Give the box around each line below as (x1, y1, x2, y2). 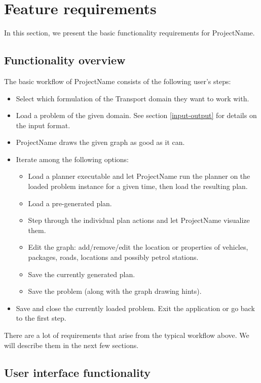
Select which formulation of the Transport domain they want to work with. (16, 93, 249, 103)
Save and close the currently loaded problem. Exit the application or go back (16, 302, 255, 313)
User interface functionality (4, 364, 151, 380)
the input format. (16, 120, 70, 130)
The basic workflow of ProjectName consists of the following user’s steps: (4, 75, 231, 86)
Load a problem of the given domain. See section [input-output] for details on (16, 110, 257, 121)
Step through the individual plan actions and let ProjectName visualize (28, 215, 250, 225)
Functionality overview (4, 52, 126, 68)
